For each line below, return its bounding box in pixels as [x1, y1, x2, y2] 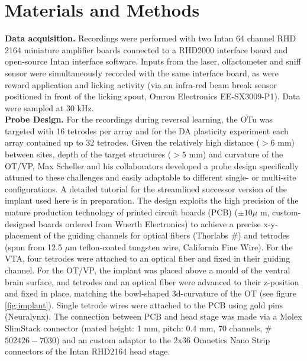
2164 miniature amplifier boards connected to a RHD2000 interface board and [5, 43, 288, 56]
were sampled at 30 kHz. [5, 101, 94, 114]
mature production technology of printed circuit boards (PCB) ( [5, 206, 238, 218]
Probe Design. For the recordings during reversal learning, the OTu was [5, 113, 273, 125]
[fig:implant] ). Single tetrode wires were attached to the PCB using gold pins [5, 298, 283, 311]
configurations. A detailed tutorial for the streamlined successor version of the [5, 182, 287, 195]
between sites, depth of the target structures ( [5, 148, 172, 160]
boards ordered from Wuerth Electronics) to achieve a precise [38, 217, 261, 230]
